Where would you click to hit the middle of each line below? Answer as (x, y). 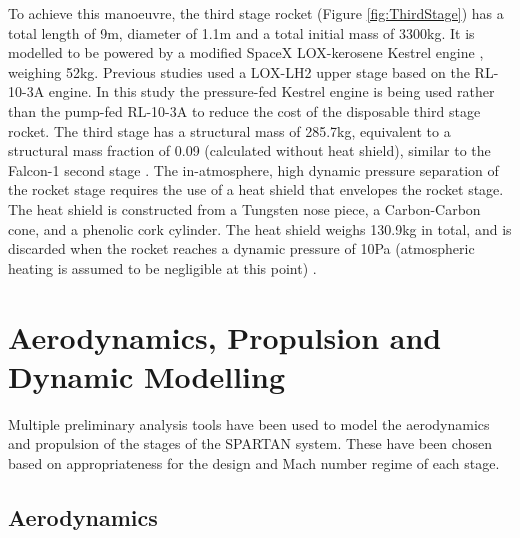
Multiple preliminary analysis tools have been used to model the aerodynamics (249, 423)
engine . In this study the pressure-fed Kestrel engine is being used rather (271, 91)
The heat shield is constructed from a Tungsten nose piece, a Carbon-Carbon (244, 208)
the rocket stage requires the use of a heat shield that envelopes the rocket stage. (256, 189)
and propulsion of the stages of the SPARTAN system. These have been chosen (250, 443)
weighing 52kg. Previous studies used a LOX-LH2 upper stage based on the (239, 71)
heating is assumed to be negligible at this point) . (162, 267)
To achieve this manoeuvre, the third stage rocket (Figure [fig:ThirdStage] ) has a (256, 13)
